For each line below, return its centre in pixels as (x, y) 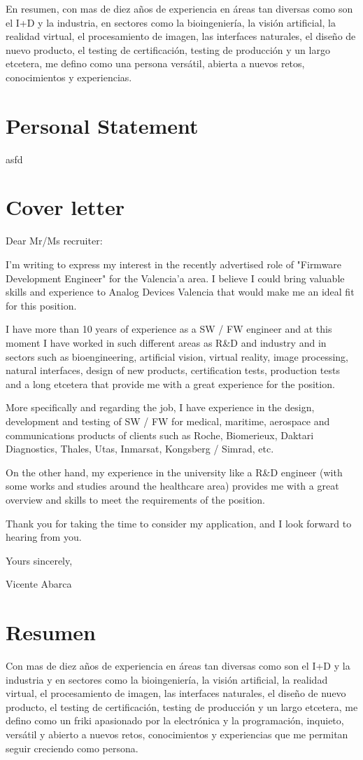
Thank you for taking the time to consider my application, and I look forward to (179, 523)
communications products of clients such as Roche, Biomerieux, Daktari (160, 435)
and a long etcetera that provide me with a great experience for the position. (170, 384)
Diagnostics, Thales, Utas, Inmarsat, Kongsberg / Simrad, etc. (140, 449)
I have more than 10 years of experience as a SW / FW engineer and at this (169, 329)
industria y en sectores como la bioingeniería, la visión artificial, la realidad (167, 679)
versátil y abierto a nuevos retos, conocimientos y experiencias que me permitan (177, 734)
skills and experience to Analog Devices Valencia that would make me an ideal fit (180, 292)
